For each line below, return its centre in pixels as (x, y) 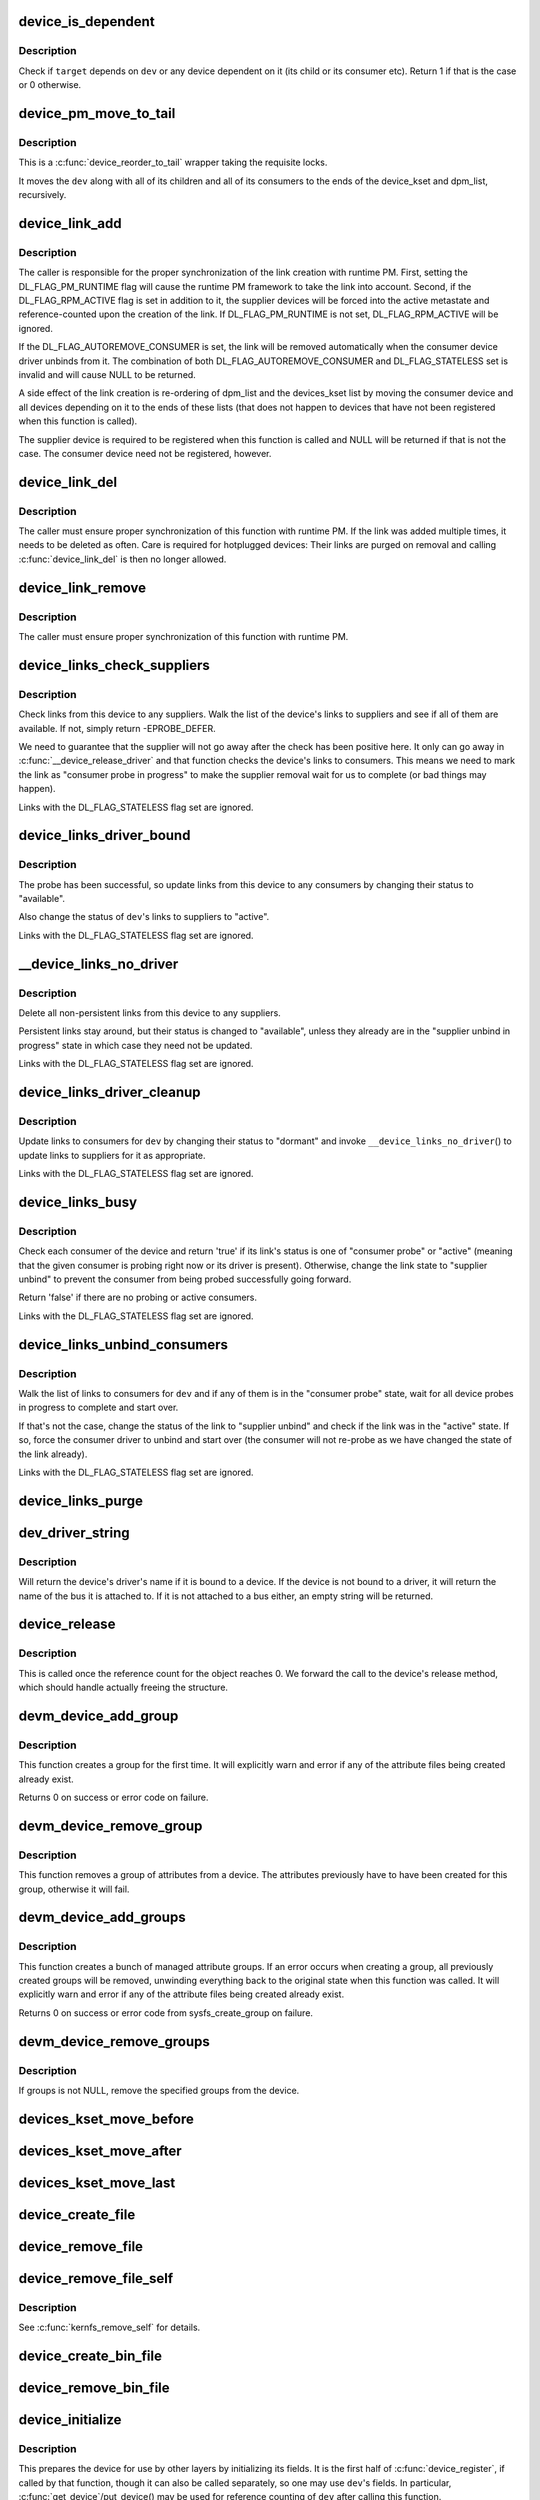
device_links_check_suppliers (114, 665)
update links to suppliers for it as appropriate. (112, 1155)
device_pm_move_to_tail (97, 113)
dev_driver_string (74, 1532)
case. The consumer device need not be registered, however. (145, 453)
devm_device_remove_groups (114, 2041)
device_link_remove (82, 587)
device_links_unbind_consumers (123, 1344)
